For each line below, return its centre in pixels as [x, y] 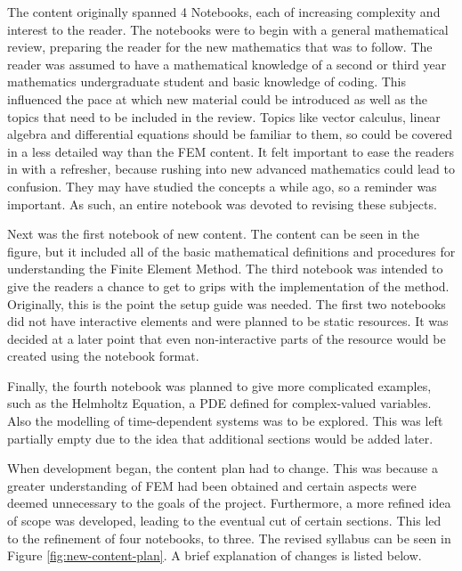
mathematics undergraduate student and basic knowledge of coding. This [207, 82]
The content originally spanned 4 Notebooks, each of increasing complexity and [224, 12]
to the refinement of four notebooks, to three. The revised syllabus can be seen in [229, 538]
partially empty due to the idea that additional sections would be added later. [220, 438]
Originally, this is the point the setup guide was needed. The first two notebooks [227, 303]
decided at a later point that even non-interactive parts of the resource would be [227, 338]
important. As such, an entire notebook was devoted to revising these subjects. [222, 204]
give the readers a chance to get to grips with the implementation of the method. [228, 285]
